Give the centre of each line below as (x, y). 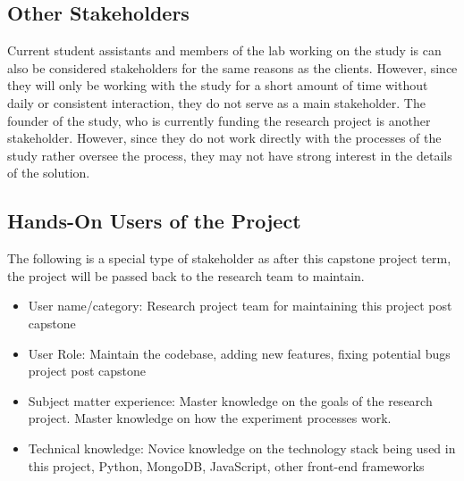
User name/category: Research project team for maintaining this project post (240, 306)
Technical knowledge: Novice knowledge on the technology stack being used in (242, 448)
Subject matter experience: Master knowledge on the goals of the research (230, 400)
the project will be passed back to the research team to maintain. (186, 275)
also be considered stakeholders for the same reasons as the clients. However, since (232, 67)
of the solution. (49, 173)
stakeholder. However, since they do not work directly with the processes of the (224, 138)
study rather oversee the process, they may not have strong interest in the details (230, 155)
